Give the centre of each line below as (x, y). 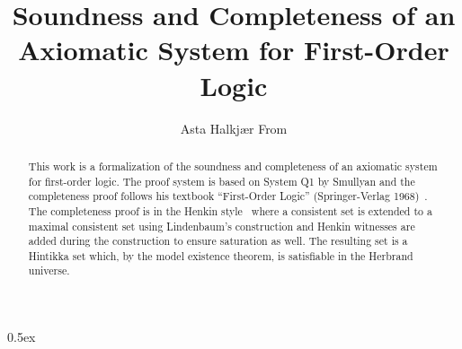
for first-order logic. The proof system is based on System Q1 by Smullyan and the (222, 181)
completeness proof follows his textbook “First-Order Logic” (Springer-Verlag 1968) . (228, 196)
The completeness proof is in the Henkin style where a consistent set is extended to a (230, 210)
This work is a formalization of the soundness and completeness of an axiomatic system (233, 166)
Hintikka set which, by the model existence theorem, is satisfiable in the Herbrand (221, 255)
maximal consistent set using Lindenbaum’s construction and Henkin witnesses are (222, 226)
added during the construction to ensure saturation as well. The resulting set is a (218, 241)
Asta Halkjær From (234, 128)
